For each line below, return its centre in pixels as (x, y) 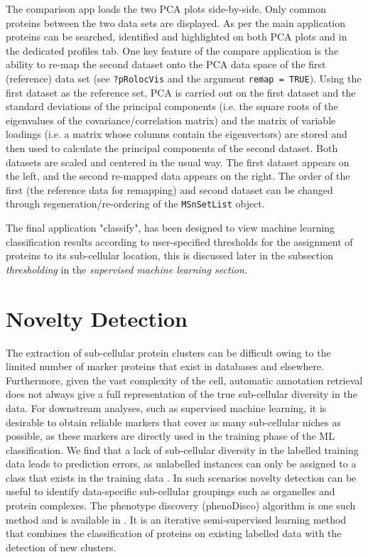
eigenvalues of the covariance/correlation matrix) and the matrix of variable (171, 120)
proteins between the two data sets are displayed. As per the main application (176, 22)
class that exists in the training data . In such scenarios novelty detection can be (181, 477)
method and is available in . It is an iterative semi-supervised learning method (176, 519)
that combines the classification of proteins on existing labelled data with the (174, 533)
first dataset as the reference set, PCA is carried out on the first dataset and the (181, 92)
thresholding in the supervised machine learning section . (126, 269)
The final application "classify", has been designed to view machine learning (171, 228)
